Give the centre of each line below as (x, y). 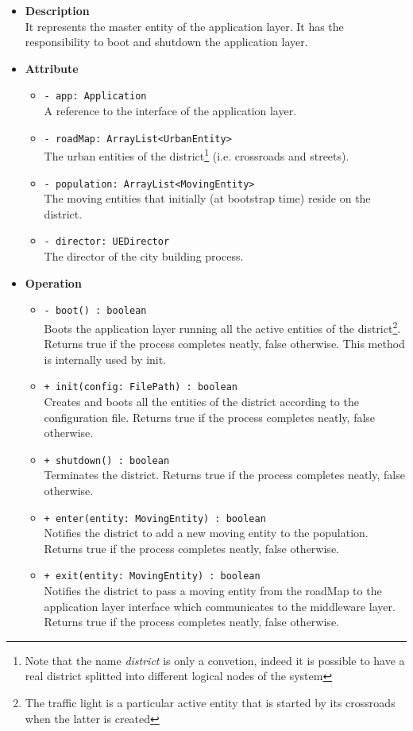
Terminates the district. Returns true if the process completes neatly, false (224, 475)
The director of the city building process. (144, 256)
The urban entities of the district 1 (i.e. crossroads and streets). (197, 155)
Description (57, 10)
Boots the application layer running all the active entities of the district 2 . (222, 327)
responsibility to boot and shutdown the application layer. (166, 42)
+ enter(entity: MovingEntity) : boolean (155, 518)
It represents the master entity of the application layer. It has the (184, 26)
